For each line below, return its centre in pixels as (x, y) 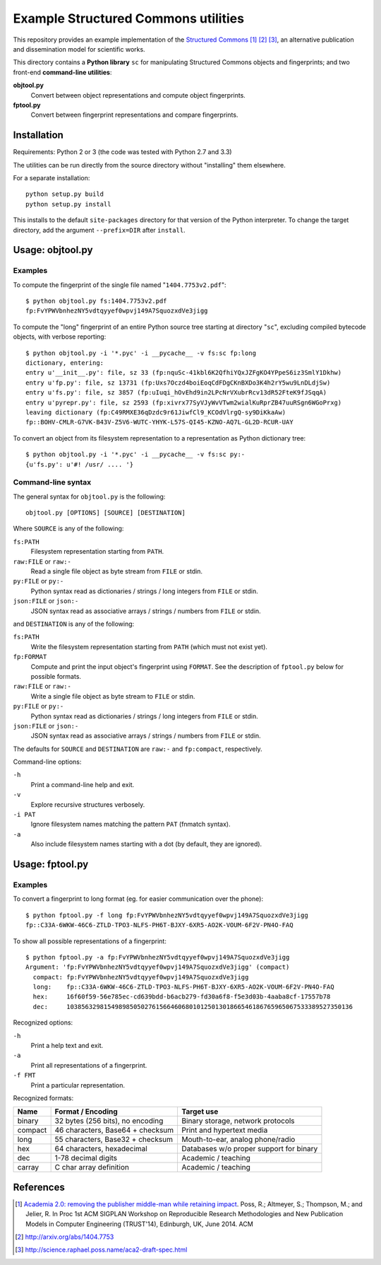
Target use (200, 1112)
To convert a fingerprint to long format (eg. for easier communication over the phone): (138, 899)
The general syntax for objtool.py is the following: (89, 496)
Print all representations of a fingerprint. (89, 1065)
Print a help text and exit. (67, 1046)
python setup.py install (68, 204)
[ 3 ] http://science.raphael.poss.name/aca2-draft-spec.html (101, 1250)
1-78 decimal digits (86, 1158)
